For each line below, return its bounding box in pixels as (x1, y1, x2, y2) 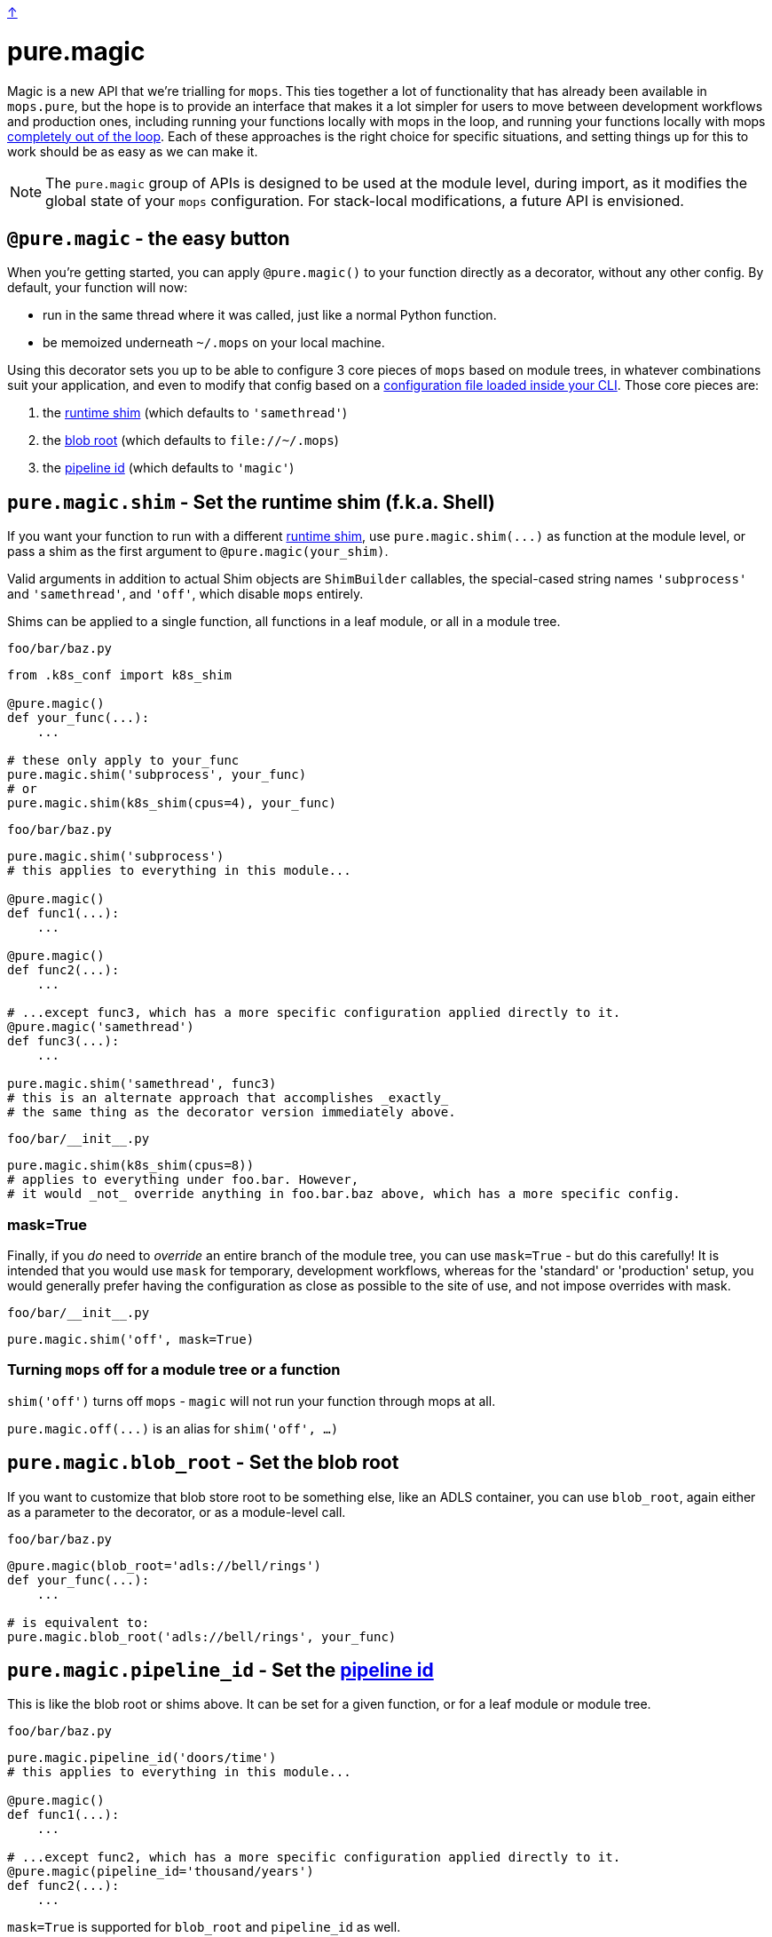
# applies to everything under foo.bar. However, (7, 1172, 359, 1187)
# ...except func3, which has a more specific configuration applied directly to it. (7, 1005, 621, 1020)
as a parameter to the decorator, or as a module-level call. (7, 1504, 346, 1520)
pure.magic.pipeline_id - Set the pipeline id (7, 1658, 434, 1681)
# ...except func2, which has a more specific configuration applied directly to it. (7, 1850, 621, 1865)
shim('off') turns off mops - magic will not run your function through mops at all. (7, 1393, 496, 1409)
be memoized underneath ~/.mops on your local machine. (43, 335, 385, 351)
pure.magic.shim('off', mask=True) (7, 1331, 255, 1346)
